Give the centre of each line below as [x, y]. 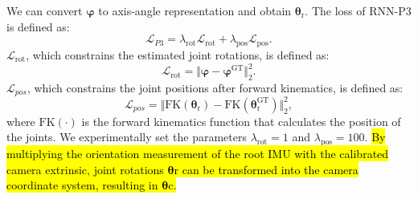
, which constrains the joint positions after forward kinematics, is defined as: [215, 87]
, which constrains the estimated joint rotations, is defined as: [178, 54]
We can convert [45, 10]
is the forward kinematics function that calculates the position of [241, 121]
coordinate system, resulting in [82, 185]
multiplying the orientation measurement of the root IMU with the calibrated [198, 154]
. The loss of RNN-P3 [358, 10]
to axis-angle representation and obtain [195, 10]
